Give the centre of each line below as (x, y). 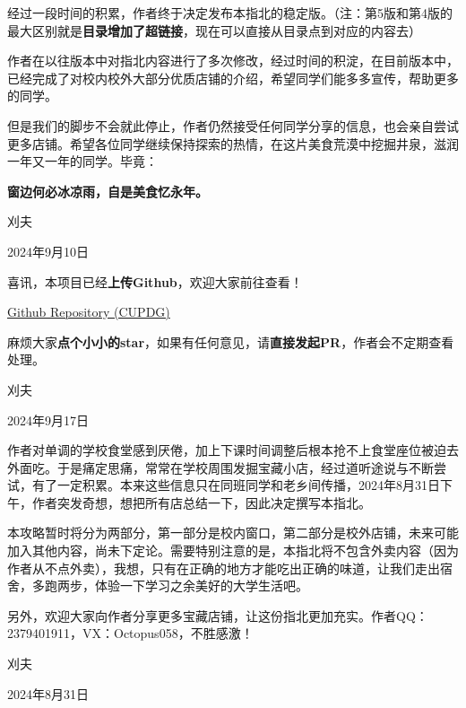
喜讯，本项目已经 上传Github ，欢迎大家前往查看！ (155, 281)
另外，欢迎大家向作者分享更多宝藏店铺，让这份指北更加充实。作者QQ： (218, 615)
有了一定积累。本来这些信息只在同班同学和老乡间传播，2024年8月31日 (236, 485)
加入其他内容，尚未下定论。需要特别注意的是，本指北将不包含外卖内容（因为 (233, 551)
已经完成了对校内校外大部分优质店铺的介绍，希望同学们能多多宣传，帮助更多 (233, 78)
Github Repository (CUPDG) (89, 312)
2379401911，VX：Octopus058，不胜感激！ (130, 633)
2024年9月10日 (48, 251)
